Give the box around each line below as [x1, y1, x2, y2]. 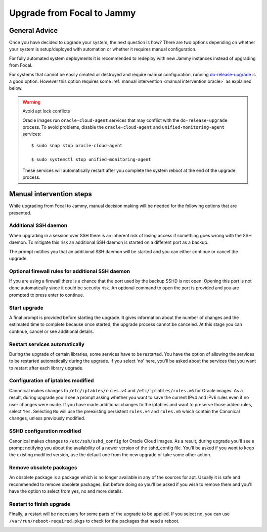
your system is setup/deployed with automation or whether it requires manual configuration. [9, 46, 197, 52]
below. [9, 85, 23, 91]
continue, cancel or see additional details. [9, 328, 94, 334]
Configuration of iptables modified [9, 377, 94, 384]
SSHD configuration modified [9, 427, 82, 434]
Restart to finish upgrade [9, 501, 71, 507]
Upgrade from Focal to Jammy [9, 7, 136, 18]
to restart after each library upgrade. [9, 365, 84, 371]
